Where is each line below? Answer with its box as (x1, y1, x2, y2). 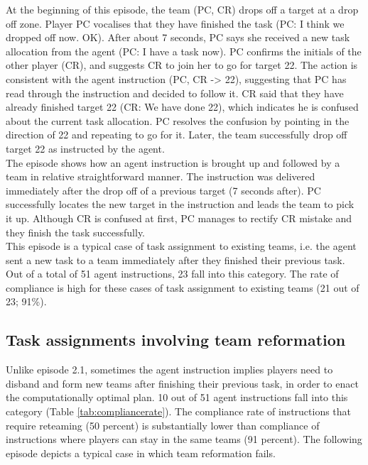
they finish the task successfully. (6, 224, 145, 239)
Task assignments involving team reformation (6, 329, 346, 351)
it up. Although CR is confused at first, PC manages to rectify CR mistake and (6, 210, 352, 225)
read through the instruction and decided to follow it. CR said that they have (6, 85, 344, 100)
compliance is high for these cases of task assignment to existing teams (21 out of (6, 280, 359, 295)
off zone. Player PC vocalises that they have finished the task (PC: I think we (6, 16, 345, 31)
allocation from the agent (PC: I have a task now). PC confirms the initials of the (6, 43, 362, 58)
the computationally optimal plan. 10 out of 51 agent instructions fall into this (6, 390, 348, 405)
